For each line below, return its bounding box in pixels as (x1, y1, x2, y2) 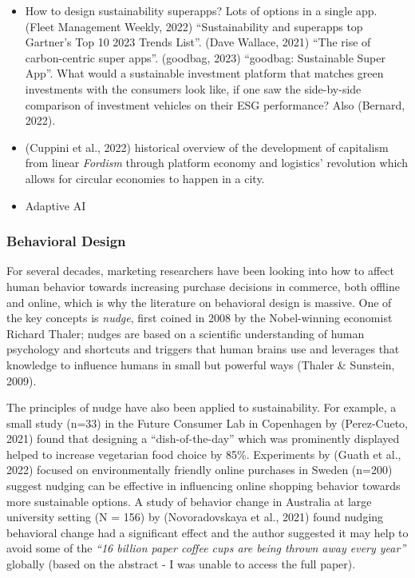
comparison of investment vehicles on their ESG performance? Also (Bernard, (25, 96, 405, 113)
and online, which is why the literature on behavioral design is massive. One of (6, 293, 392, 310)
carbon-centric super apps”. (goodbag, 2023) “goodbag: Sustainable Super (25, 49, 385, 66)
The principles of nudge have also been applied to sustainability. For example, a (6, 399, 397, 416)
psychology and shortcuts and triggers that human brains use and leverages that (6, 341, 400, 357)
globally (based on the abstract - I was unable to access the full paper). (6, 556, 356, 572)
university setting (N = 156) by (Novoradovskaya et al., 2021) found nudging (6, 508, 384, 525)
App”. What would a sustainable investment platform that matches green (25, 65, 384, 82)
